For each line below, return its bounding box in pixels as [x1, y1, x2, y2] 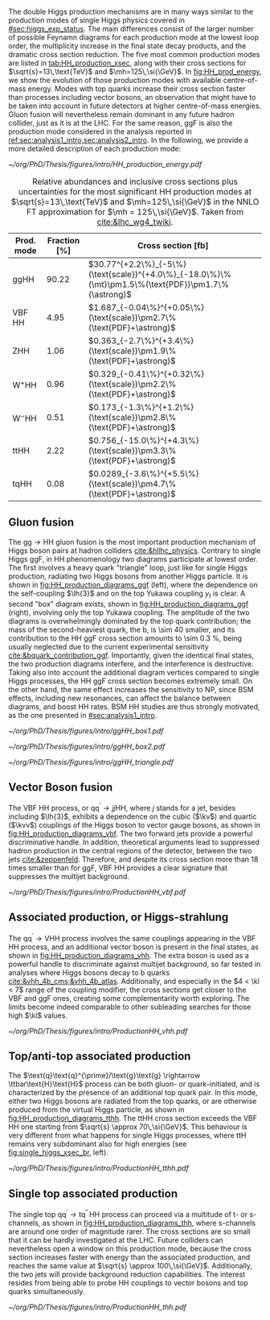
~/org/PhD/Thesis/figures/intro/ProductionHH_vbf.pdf [8, 887, 186, 897]
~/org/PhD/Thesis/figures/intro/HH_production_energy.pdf [8, 160, 202, 168]
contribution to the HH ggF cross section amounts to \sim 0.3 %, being [8, 633, 243, 643]
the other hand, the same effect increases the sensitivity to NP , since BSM [8, 684, 255, 694]
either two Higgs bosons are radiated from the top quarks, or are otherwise [8, 1096, 257, 1106]
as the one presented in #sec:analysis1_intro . [8, 710, 157, 720]
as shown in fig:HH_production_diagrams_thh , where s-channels [42, 1218, 256, 1227]
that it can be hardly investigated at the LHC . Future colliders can [8, 1235, 223, 1244]
